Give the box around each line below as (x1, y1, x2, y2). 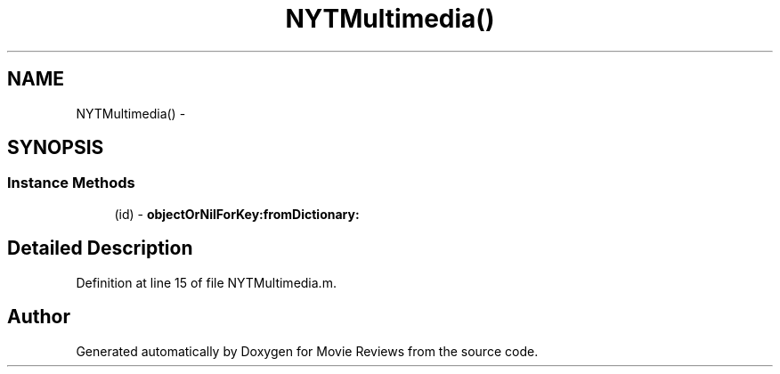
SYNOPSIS (7, 136, 104, 159)
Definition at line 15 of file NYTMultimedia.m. (76, 274, 337, 290)
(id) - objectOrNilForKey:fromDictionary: (114, 206, 360, 222)
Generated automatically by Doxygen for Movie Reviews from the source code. (76, 343, 539, 359)
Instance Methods (7, 174, 135, 192)
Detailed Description (7, 237, 193, 260)
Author (7, 305, 70, 329)
